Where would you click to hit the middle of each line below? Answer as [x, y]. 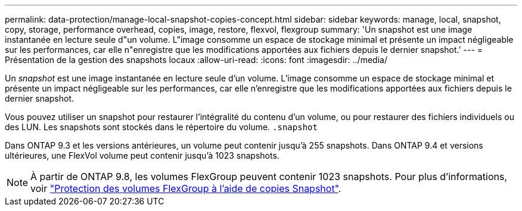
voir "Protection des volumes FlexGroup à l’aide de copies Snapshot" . [186, 188]
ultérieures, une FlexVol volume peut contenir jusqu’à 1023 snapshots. [142, 155]
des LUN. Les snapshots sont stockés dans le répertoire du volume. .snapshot [161, 127]
